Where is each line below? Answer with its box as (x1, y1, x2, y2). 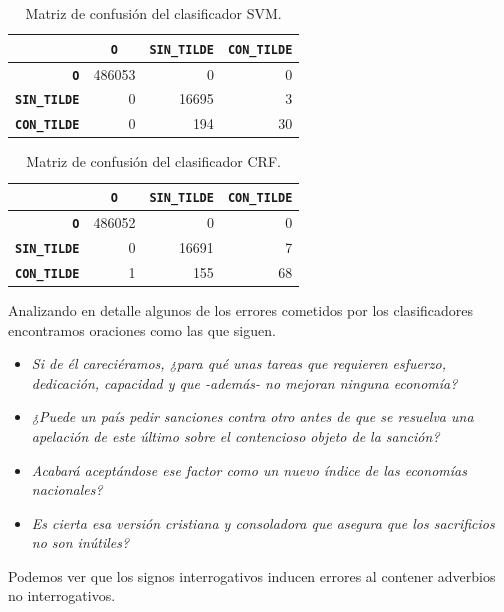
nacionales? (31, 479, 103, 500)
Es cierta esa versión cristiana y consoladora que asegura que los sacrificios (31, 512, 495, 533)
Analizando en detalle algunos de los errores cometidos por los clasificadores (8, 299, 474, 320)
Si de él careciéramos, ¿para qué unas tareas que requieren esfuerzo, (31, 353, 447, 374)
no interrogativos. (8, 585, 116, 606)
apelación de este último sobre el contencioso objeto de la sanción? (31, 425, 440, 446)
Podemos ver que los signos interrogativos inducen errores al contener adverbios (8, 565, 496, 586)
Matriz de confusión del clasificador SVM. (25, 3, 282, 23)
